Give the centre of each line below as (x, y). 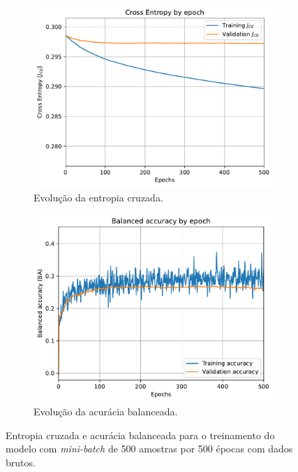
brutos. (21, 463)
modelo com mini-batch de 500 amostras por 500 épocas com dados (149, 449)
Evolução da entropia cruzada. (98, 197)
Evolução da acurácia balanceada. (106, 412)
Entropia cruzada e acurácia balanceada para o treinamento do (140, 435)
